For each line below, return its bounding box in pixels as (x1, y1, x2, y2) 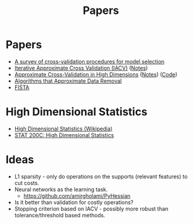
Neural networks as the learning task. (14, 186, 108, 193)
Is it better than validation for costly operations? (14, 199, 134, 206)
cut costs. (14, 179, 40, 186)
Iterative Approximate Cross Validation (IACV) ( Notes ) (14, 64, 148, 72)
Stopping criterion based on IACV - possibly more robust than (14, 205, 169, 212)
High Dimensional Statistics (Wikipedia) (14, 125, 113, 132)
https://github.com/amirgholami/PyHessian (23, 192, 131, 199)
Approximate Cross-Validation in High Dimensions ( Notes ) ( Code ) (14, 70, 178, 78)
